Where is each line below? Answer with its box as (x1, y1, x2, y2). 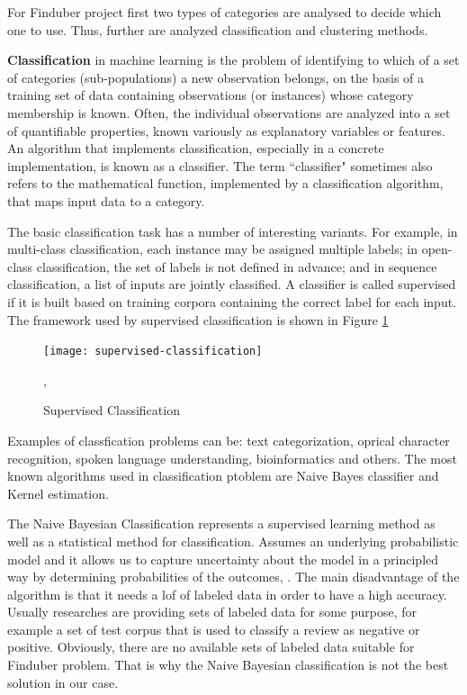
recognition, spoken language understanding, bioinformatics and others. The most (7, 448, 457, 467)
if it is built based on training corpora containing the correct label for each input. (7, 292, 456, 311)
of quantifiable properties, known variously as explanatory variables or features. (7, 121, 445, 140)
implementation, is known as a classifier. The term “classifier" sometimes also (7, 156, 433, 175)
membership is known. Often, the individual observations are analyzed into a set (7, 103, 451, 122)
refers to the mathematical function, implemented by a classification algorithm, (7, 174, 444, 193)
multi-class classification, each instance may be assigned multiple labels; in (7, 239, 418, 258)
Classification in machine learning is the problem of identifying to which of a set (7, 50, 460, 69)
